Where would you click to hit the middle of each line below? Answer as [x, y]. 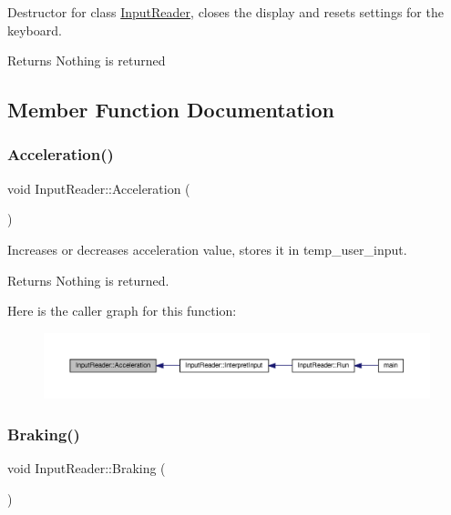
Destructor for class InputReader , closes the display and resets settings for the [225, 12]
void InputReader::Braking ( [87, 468]
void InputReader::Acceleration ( [99, 188]
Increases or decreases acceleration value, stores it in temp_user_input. [207, 249]
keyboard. [35, 30]
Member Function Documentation [171, 110]
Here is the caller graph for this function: [122, 311]
